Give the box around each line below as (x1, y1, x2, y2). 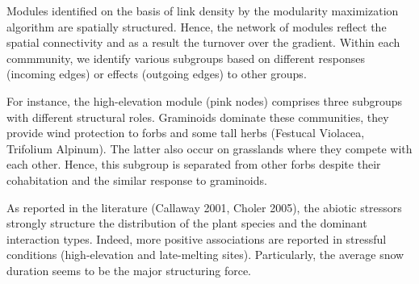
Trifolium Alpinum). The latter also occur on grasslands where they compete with (6, 140, 413, 157)
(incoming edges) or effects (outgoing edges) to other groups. (6, 65, 307, 82)
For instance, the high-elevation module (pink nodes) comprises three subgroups (6, 92, 403, 109)
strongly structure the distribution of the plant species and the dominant (6, 215, 367, 232)
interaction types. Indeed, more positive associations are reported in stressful (6, 230, 387, 247)
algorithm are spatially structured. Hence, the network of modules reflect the (6, 18, 387, 35)
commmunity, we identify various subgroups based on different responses (6, 49, 366, 66)
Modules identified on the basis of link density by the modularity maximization (6, 2, 399, 19)
